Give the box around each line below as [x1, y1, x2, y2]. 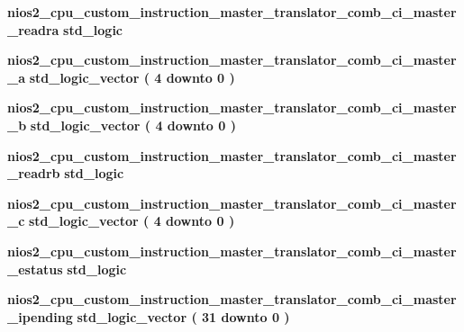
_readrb [7, 164, 60, 183]
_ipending [7, 307, 73, 326]
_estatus [7, 259, 63, 278]
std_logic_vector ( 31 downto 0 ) [77, 307, 290, 326]
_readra [7, 20, 59, 39]
